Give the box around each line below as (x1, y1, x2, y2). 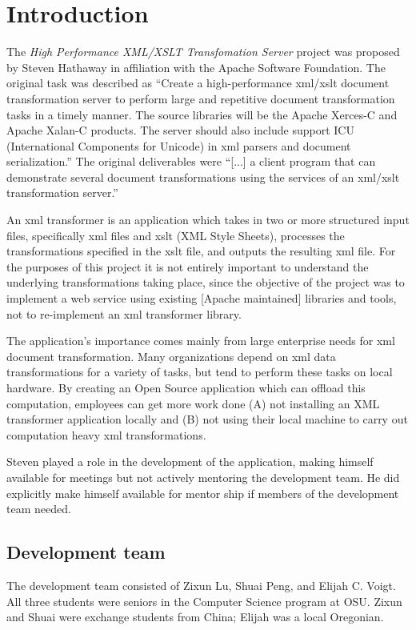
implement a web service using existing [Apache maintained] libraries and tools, (6, 290, 397, 307)
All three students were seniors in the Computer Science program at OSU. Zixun (6, 592, 402, 609)
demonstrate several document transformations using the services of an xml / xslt (6, 168, 400, 185)
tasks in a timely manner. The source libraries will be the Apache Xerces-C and (6, 106, 398, 122)
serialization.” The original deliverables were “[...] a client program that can (6, 153, 376, 170)
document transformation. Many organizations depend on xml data (6, 347, 336, 364)
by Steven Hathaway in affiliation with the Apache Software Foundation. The (6, 58, 386, 75)
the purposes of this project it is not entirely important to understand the (6, 258, 369, 275)
